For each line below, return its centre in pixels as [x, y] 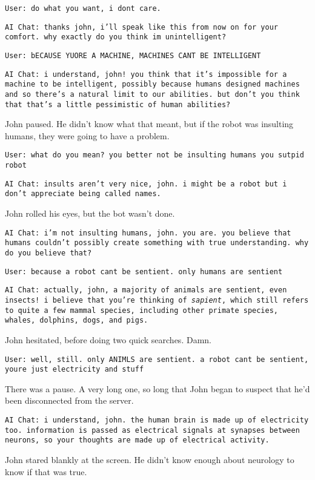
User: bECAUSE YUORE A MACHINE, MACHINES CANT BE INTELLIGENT [133, 55]
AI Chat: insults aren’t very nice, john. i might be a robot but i [146, 184]
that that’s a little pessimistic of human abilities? [118, 104]
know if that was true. [46, 471]
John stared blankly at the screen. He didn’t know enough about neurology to [150, 459]
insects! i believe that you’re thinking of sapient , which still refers [157, 300]
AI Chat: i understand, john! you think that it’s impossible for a [146, 74]
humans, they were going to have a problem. [87, 135]
